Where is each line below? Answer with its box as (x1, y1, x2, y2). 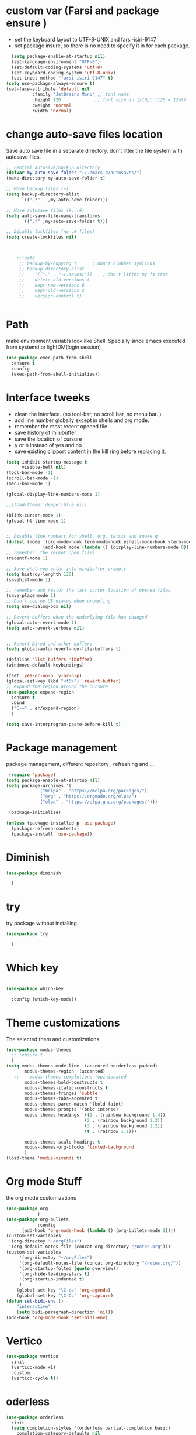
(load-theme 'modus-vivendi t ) (6, 1155, 82, 1161)
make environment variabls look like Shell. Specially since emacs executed (6, 338, 185, 345)
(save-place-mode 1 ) (6, 593, 57, 599)
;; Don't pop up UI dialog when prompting (6, 598, 111, 604)
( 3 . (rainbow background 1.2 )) (84, 1122, 163, 1129)
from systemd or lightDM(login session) (6, 344, 101, 351)
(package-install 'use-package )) (11, 831, 93, 837)
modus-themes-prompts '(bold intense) (24, 1107, 118, 1113)
